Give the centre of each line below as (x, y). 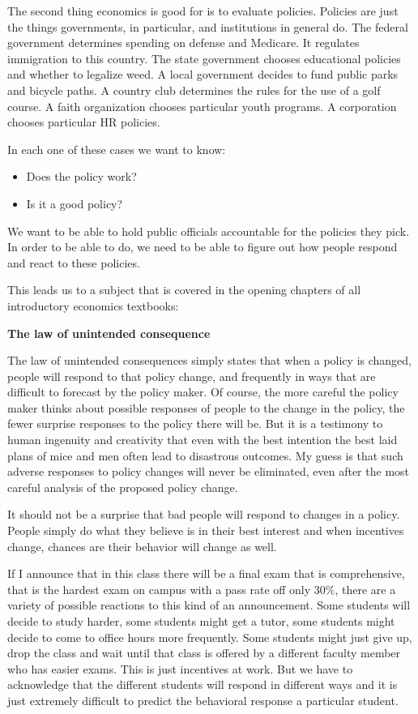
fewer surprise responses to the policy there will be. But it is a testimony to (195, 423)
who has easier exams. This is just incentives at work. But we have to (180, 668)
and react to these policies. (74, 262)
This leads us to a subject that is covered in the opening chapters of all (184, 290)
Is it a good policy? (75, 203)
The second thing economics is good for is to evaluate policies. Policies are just (203, 11)
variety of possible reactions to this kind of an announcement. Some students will (209, 605)
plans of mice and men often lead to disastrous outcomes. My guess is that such (205, 455)
